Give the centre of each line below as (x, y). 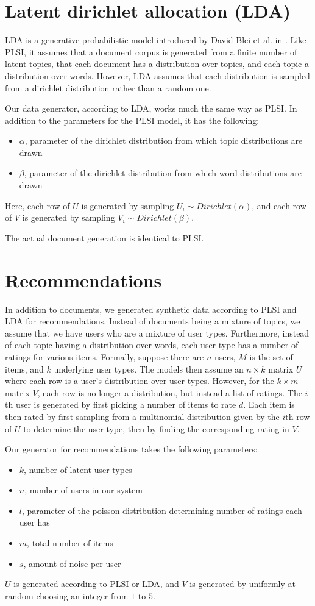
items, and (24, 369)
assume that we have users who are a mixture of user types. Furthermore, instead (157, 333)
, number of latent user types (78, 469)
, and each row (279, 205)
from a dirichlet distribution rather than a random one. (108, 87)
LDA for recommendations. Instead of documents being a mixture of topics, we (153, 321)
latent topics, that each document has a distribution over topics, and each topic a (157, 64)
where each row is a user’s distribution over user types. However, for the (140, 381)
